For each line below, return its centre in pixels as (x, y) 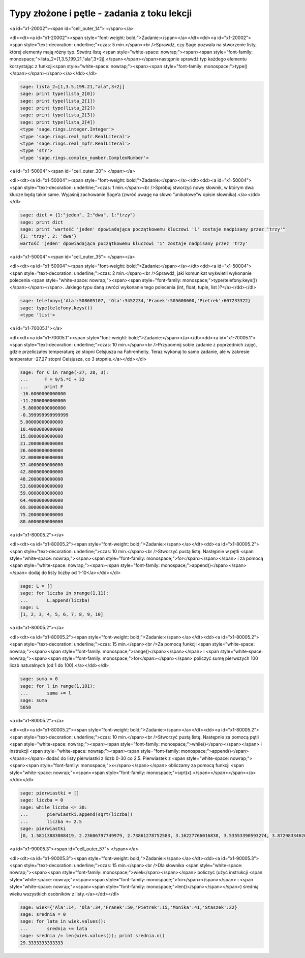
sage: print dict (42, 222)
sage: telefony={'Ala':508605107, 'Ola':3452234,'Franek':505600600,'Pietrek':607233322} (135, 301)
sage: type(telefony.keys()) (56, 308)
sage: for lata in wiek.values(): (63, 921)
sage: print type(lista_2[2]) (58, 108)
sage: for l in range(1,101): (58, 686)
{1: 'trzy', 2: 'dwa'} (48, 236)
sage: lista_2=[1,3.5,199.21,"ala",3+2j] (72, 87)
